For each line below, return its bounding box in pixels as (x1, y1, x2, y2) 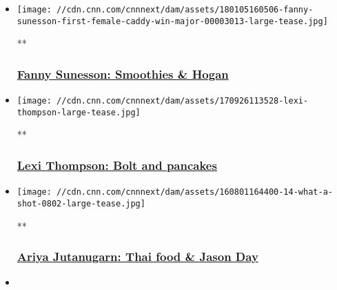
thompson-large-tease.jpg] (17, 107, 141, 117)
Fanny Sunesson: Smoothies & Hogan (17, 65, 229, 82)
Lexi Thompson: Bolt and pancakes (17, 156, 217, 173)
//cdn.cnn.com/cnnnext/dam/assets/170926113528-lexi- (57, 96, 309, 106)
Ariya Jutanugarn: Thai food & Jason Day (17, 248, 258, 265)
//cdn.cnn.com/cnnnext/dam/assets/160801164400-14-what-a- (57, 187, 333, 197)
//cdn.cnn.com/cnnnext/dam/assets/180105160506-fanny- (57, 5, 314, 14)
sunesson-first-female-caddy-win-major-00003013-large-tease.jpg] (17, 16, 328, 26)
